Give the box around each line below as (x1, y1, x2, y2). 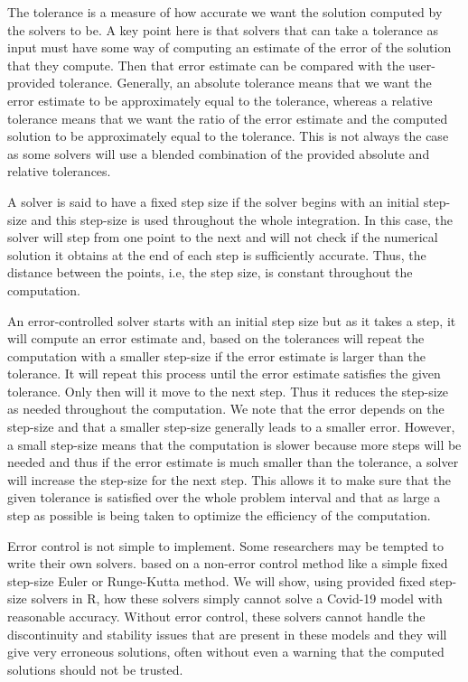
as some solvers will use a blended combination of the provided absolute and (7, 144, 430, 163)
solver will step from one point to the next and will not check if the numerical (7, 228, 438, 247)
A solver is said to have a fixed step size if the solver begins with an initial (7, 192, 419, 210)
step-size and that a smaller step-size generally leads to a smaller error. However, (7, 417, 455, 436)
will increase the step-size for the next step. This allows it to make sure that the (7, 470, 451, 489)
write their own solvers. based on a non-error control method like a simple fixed (7, 554, 448, 573)
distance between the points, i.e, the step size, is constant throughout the (7, 263, 413, 282)
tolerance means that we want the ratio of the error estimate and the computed (7, 108, 448, 127)
